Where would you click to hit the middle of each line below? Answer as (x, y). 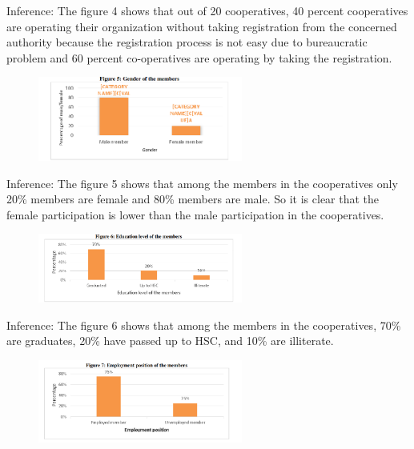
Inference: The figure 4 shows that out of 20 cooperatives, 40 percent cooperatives (207, 10)
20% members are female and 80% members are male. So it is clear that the (193, 199)
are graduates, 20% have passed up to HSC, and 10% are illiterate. (170, 341)
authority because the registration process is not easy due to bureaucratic (187, 42)
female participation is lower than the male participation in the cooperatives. (195, 214)
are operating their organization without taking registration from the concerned (202, 26)
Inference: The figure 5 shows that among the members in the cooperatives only (202, 183)
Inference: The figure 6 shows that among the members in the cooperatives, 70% (204, 325)
